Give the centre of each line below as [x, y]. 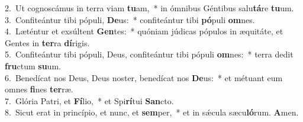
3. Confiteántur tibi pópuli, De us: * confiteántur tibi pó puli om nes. [130, 19]
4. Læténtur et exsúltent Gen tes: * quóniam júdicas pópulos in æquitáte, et [144, 31]
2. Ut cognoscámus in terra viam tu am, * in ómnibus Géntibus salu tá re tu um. [149, 8]
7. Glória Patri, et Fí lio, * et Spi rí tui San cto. [89, 100]
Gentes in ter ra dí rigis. [47, 42]
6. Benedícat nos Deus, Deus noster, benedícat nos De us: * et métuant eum [144, 77]
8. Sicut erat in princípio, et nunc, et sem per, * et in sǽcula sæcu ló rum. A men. [152, 112]
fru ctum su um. [33, 65]
